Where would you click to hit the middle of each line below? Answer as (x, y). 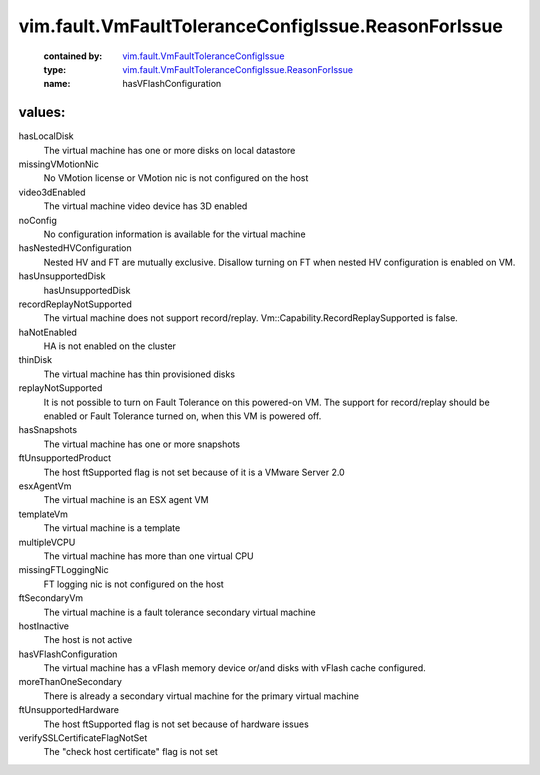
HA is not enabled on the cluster (110, 346)
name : (57, 84)
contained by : (73, 56)
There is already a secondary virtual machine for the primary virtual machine (201, 696)
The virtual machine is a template (112, 528)
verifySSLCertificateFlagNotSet (83, 738)
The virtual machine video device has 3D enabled (145, 206)
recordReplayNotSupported (75, 304)
